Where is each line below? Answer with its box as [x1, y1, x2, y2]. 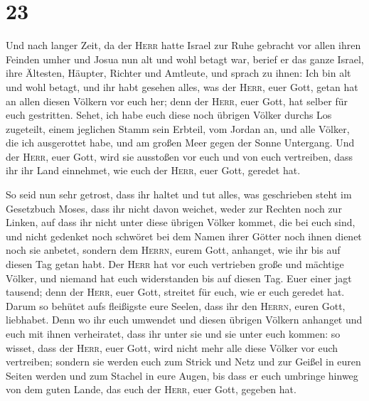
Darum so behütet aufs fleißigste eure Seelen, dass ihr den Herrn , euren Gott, [6, 298, 346, 313]
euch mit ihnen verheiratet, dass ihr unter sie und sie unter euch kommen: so [6, 326, 341, 341]
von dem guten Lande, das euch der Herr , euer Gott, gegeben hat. [6, 382, 296, 397]
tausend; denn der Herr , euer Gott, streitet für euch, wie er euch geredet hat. [6, 284, 345, 299]
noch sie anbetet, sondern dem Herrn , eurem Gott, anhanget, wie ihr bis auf [6, 242, 341, 257]
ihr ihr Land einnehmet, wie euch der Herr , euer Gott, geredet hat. [6, 163, 301, 178]
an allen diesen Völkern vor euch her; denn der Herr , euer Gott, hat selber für [6, 93, 348, 108]
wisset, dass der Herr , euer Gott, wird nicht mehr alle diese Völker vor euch [6, 340, 338, 355]
